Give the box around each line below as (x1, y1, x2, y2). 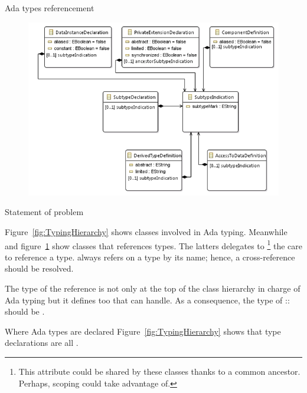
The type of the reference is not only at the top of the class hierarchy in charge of (5, 282, 301, 295)
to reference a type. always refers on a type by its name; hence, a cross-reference (5, 250, 295, 263)
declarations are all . (5, 336, 79, 349)
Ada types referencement (5, 2, 94, 14)
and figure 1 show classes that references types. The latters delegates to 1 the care (5, 237, 302, 252)
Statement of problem (5, 206, 84, 218)
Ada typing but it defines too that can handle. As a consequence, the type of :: (5, 293, 290, 306)
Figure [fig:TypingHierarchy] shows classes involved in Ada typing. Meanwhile (5, 226, 288, 238)
